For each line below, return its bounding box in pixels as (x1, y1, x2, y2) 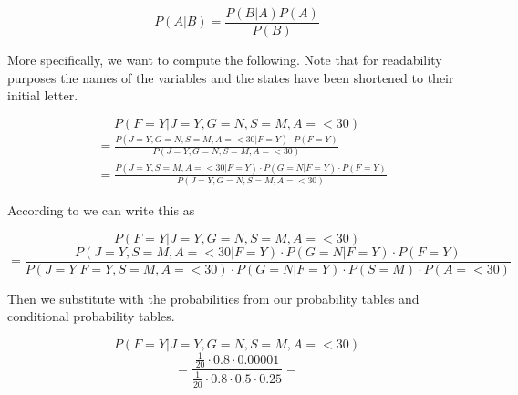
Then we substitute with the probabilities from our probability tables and (7, 288, 420, 307)
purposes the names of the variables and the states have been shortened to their (7, 68, 454, 87)
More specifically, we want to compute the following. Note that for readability (7, 50, 442, 69)
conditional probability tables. (7, 307, 175, 326)
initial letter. (7, 86, 78, 105)
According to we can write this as (7, 201, 195, 220)
